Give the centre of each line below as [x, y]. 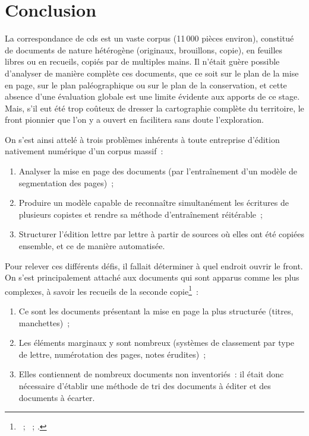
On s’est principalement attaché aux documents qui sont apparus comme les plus [152, 277]
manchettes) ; [44, 322]
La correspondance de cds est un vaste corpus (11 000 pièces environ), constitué [149, 38]
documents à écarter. [57, 397]
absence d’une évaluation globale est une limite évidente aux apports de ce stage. [152, 96]
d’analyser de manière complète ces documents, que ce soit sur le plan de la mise [152, 73]
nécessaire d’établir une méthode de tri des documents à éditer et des [145, 386]
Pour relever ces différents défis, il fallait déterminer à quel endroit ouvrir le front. [154, 265]
